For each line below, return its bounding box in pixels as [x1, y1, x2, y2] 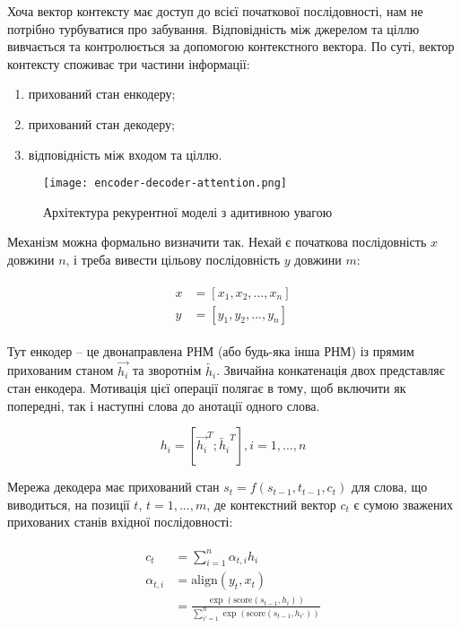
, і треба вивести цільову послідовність [65, 250, 281, 268]
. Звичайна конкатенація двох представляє [216, 361, 445, 379]
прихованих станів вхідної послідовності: [7, 512, 233, 531]
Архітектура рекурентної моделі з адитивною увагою [43, 202, 333, 221]
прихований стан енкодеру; [28, 84, 176, 103]
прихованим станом [7, 361, 114, 379]
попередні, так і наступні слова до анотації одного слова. [7, 396, 320, 414]
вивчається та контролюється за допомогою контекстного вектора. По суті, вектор [7, 37, 455, 56]
